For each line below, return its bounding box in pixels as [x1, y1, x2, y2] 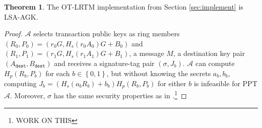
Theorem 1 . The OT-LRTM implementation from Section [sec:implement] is [4, 2, 243, 12]
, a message [129, 48, 164, 58]
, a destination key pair [173, 48, 245, 58]
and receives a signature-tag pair [54, 57, 155, 68]
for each [45, 68, 70, 78]
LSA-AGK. [4, 11, 38, 22]
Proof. [4, 28, 23, 39]
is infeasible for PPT [193, 78, 257, 89]
